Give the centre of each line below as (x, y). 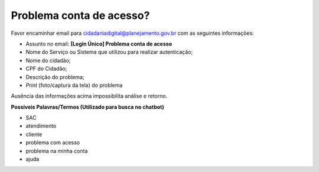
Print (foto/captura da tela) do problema (74, 85)
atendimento (41, 126)
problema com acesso (53, 142)
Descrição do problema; (55, 77)
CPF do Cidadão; (46, 69)
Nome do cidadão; (48, 60)
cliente (34, 134)
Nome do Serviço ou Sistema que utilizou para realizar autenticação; (109, 52)
